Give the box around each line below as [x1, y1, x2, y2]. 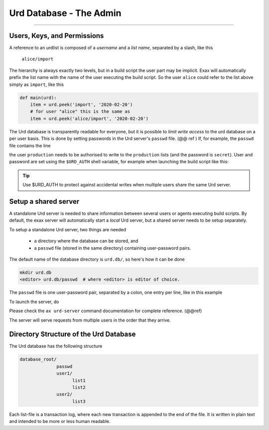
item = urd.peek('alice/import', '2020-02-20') [30, 115, 149, 121]
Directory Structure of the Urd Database [9, 330, 136, 339]
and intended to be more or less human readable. [9, 419, 111, 425]
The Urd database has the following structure [9, 343, 103, 349]
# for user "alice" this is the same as [30, 109, 131, 114]
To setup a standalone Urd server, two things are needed [9, 226, 127, 232]
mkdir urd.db [19, 270, 52, 275]
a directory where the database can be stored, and [34, 238, 138, 244]
